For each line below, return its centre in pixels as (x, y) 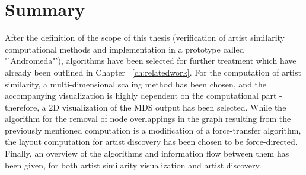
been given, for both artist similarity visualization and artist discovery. (133, 165)
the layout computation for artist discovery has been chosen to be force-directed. (151, 142)
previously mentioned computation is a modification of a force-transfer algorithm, (153, 130)
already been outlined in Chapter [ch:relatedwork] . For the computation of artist (153, 72)
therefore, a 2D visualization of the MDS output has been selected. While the (146, 107)
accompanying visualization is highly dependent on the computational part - (144, 95)
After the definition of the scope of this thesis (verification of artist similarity (145, 38)
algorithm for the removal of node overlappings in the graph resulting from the (148, 119)
